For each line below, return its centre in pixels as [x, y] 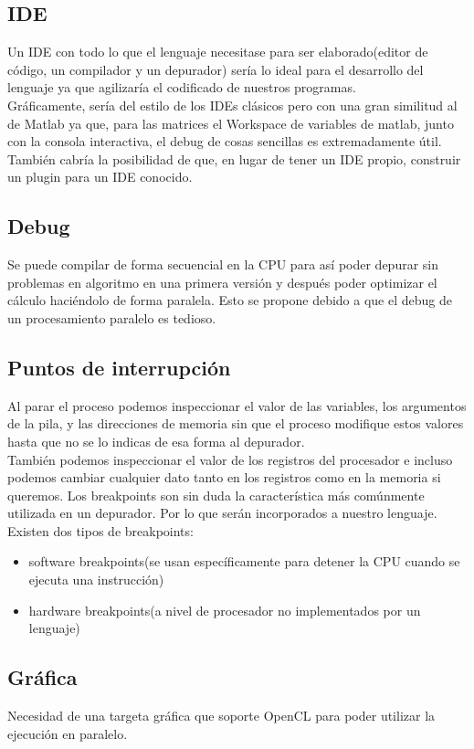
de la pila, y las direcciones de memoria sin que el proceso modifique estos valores [236, 423]
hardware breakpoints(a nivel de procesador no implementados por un [225, 610]
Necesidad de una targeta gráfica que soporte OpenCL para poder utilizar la [221, 716]
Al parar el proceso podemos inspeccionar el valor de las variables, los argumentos [237, 405]
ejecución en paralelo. [68, 733]
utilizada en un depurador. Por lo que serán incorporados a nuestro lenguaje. [222, 513]
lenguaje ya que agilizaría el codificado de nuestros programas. [182, 87]
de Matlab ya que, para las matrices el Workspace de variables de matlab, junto [231, 123]
